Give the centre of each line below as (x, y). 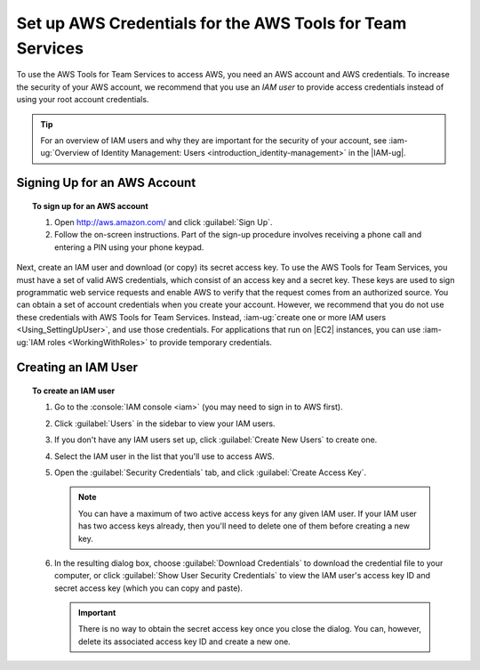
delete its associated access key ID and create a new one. (184, 642)
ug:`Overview (65, 153)
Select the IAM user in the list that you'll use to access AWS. (164, 456)
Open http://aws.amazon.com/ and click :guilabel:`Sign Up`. (164, 222)
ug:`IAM (31, 342)
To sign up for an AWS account (90, 206)
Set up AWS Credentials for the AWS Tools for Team (212, 23)
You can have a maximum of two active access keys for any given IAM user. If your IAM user (248, 513)
